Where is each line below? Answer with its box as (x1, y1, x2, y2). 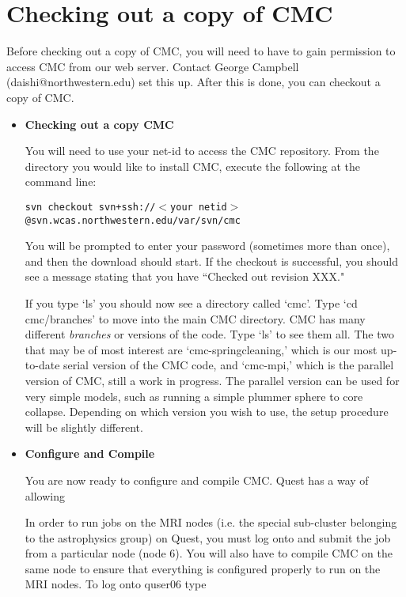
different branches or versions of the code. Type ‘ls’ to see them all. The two (25, 326, 394, 342)
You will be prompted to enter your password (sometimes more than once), (25, 237, 390, 254)
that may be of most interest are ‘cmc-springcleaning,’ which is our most (25, 341, 378, 357)
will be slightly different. (25, 418, 143, 435)
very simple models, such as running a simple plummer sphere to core (25, 387, 363, 404)
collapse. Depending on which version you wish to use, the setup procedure (25, 403, 389, 420)
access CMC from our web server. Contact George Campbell (6, 58, 299, 74)
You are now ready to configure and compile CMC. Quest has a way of (25, 471, 369, 488)
